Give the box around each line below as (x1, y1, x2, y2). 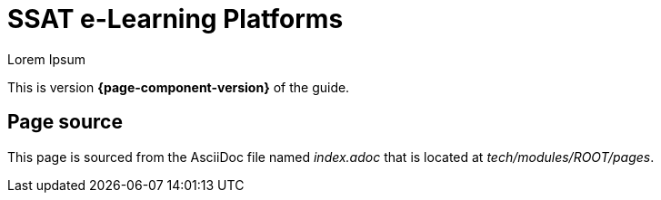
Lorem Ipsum (7, 51, 85, 67)
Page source (7, 110, 123, 134)
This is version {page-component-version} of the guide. (7, 79, 350, 95)
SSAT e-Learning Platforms (7, 4, 344, 34)
